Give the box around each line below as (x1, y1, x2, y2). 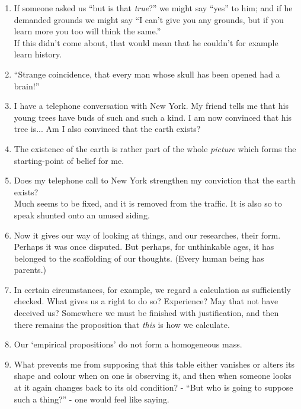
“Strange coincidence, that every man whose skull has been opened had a (14, 67, 280, 80)
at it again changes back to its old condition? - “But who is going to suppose (14, 381, 293, 394)
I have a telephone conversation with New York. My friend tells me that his (14, 99, 289, 112)
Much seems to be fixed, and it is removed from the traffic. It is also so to (14, 197, 282, 210)
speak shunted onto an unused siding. (14, 208, 150, 221)
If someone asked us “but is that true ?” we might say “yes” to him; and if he (14, 2, 293, 14)
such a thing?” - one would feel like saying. (14, 392, 169, 405)
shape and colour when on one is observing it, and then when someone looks (14, 369, 292, 382)
